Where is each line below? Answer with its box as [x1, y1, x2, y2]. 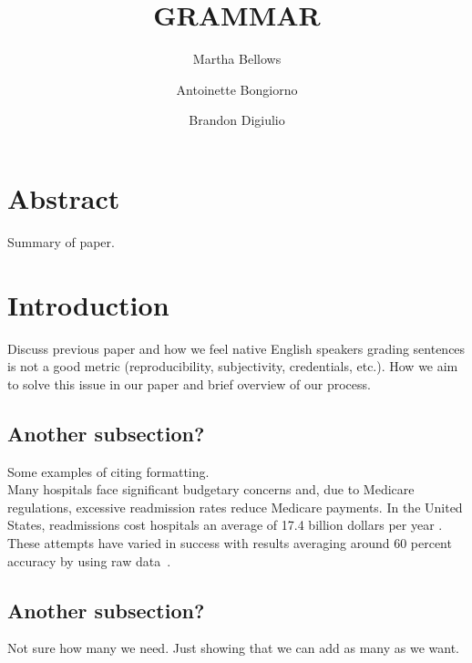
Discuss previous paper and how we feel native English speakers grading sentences [7, 338, 466, 357]
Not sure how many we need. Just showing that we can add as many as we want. [7, 638, 459, 658]
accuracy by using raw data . [7, 551, 171, 570]
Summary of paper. [7, 232, 115, 251]
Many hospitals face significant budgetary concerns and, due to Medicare [7, 480, 415, 499]
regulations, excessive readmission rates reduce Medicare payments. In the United [7, 497, 463, 516]
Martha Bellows [192, 49, 282, 68]
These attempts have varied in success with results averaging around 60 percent [7, 533, 452, 552]
